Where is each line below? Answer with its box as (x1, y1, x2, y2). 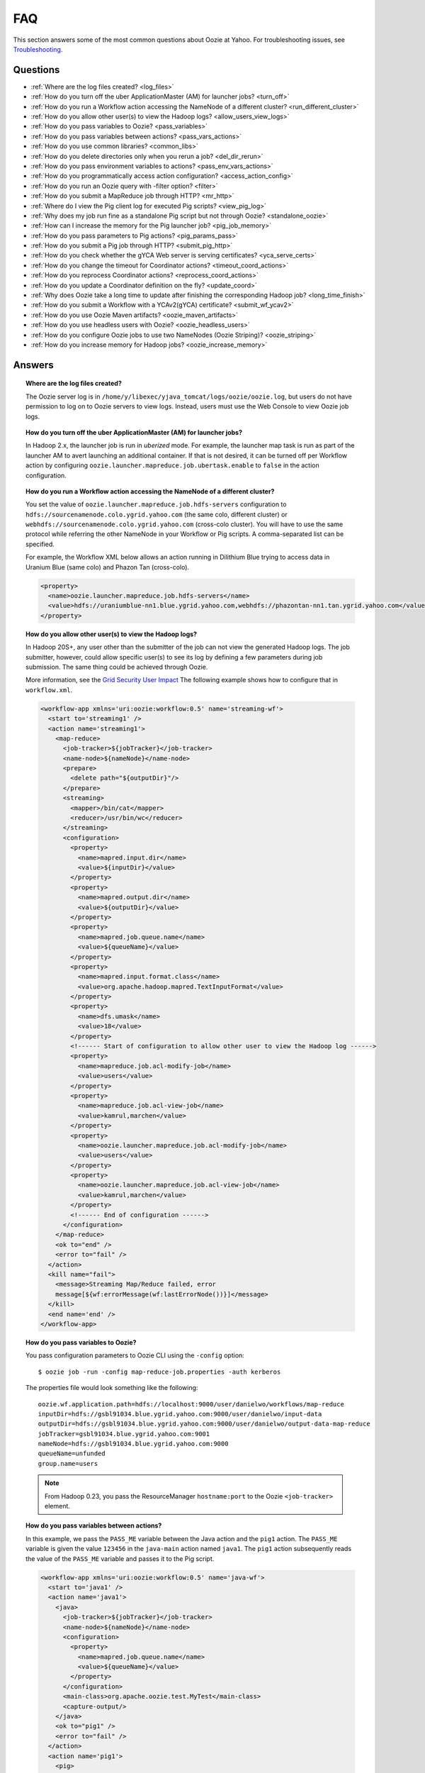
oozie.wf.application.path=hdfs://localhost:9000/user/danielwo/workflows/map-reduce (38, 1400, 345, 1408)
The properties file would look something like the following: (25, 1384, 198, 1392)
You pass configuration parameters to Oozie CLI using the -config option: (25, 1351, 244, 1360)
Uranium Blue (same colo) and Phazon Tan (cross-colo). (25, 562, 190, 571)
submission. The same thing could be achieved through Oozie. (25, 662, 208, 671)
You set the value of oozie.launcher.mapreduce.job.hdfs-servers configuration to (25, 500, 287, 508)
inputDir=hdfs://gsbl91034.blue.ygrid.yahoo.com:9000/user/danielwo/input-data (38, 1410, 322, 1418)
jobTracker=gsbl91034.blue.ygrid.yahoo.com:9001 (38, 1430, 210, 1438)
